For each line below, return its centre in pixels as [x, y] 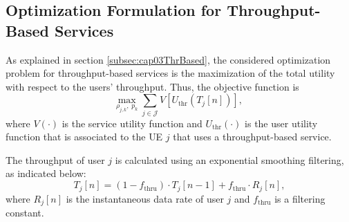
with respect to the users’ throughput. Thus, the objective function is [152, 86]
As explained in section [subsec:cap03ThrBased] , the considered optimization [168, 59]
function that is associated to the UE [84, 137]
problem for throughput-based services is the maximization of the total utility [170, 73]
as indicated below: [46, 173]
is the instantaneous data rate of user [145, 198]
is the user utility [281, 123]
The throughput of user [55, 159]
